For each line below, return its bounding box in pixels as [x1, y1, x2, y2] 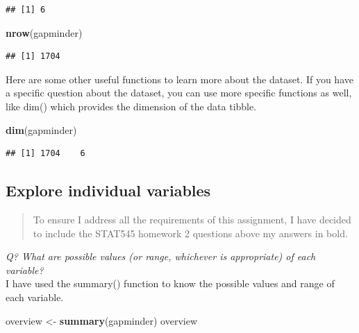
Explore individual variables [6, 180, 211, 201]
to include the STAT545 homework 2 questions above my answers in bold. [33, 225, 348, 240]
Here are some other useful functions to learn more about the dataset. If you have [6, 71, 353, 86]
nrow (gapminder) [6, 25, 83, 40]
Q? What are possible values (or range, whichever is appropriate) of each [6, 249, 316, 264]
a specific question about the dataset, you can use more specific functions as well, [6, 85, 352, 100]
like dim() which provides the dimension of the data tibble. [6, 99, 257, 113]
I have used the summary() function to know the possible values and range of [6, 276, 335, 291]
